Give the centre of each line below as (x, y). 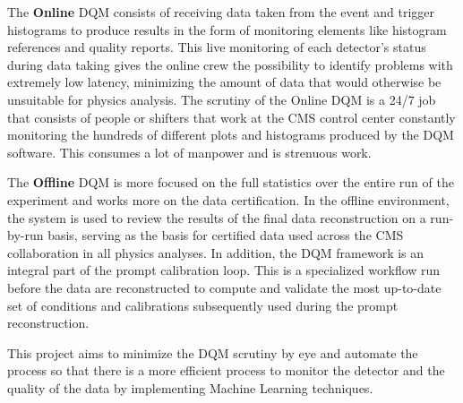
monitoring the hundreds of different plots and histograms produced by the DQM (231, 135)
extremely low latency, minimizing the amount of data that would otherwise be (224, 82)
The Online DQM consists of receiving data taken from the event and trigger (221, 12)
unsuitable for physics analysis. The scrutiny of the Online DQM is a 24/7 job (222, 99)
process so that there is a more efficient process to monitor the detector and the (226, 370)
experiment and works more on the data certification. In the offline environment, (228, 199)
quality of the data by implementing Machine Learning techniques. (190, 387)
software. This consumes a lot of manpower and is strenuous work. (189, 152)
